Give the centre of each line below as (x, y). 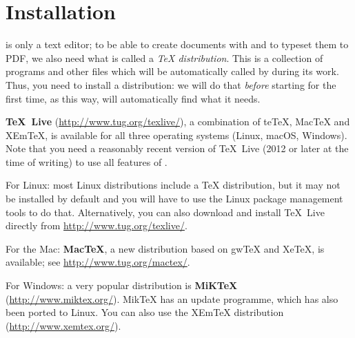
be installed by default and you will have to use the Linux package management (174, 199)
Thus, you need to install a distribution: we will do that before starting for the (171, 84)
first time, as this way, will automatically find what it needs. (133, 98)
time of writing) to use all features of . (87, 161)
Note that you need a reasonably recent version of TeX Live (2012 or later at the (177, 148)
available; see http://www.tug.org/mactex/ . (98, 262)
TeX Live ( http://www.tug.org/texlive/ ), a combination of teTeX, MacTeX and (178, 122)
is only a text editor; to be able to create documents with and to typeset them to (177, 44)
